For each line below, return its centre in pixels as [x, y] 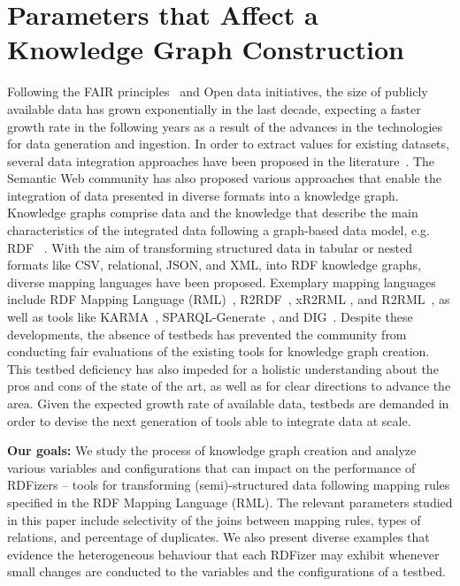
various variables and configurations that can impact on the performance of [211, 467]
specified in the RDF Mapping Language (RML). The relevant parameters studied [230, 502]
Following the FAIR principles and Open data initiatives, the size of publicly [218, 91]
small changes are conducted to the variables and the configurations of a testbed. [226, 571]
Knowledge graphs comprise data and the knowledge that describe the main [213, 213]
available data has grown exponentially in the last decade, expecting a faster [214, 108]
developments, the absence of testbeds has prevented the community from [207, 334]
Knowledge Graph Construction [206, 49]
